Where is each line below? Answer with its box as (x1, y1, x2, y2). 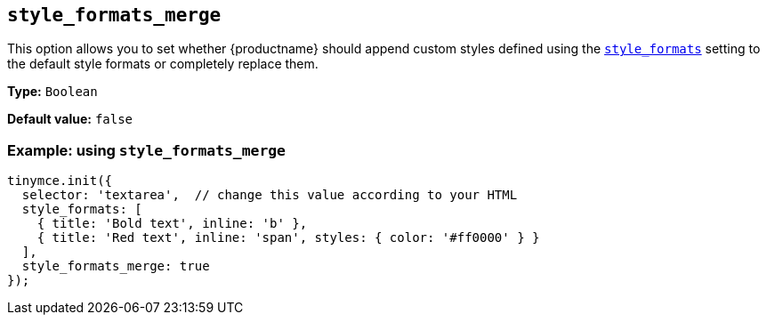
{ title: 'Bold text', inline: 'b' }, (36, 216, 308, 231)
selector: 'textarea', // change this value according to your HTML (21, 188, 518, 203)
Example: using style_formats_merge (7, 141, 286, 159)
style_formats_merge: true (21, 259, 210, 274)
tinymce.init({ (7, 173, 113, 189)
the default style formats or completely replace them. (7, 56, 319, 72)
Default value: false (7, 111, 133, 127)
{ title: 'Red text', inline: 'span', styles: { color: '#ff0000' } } (36, 230, 540, 246)
